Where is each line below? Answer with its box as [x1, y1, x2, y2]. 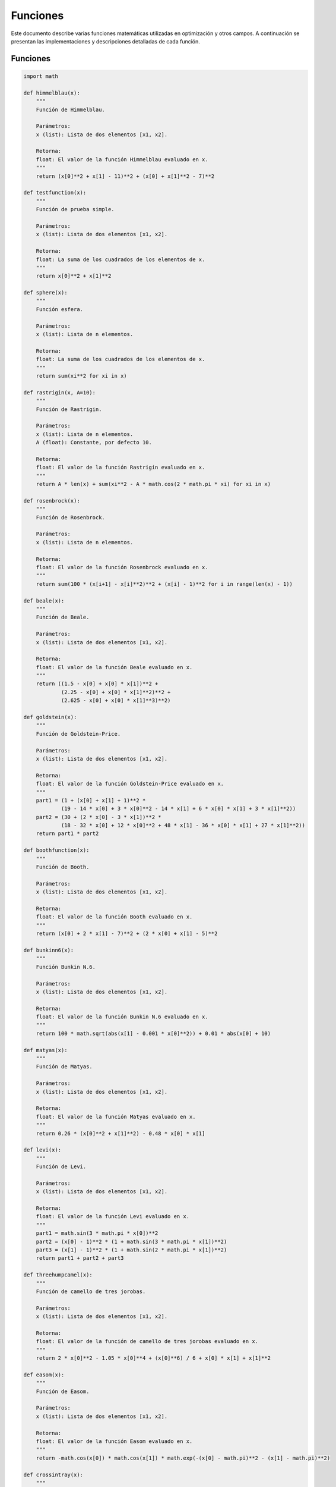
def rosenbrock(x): [23, 497, 80, 504]
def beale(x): [23, 597, 65, 604]
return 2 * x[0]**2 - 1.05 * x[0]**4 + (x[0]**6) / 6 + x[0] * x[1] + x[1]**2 [36, 1355, 271, 1361]
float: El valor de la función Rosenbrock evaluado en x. [36, 564, 208, 570]
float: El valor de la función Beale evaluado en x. [36, 664, 193, 670]
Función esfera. [36, 306, 83, 312]
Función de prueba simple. [36, 206, 115, 213]
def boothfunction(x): [23, 847, 90, 854]
